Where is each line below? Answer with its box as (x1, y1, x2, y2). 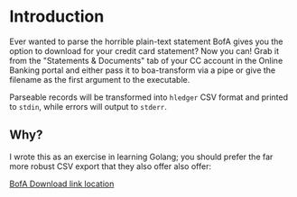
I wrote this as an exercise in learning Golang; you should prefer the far (9, 151, 274, 162)
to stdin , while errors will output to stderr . (9, 101, 167, 112)
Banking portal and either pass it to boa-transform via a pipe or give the (9, 65, 276, 76)
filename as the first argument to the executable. (9, 74, 190, 85)
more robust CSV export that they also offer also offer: (9, 160, 212, 172)
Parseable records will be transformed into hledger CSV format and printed (9, 92, 289, 103)
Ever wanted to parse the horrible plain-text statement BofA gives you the (9, 36, 283, 47)
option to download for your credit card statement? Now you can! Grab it (9, 45, 280, 56)
